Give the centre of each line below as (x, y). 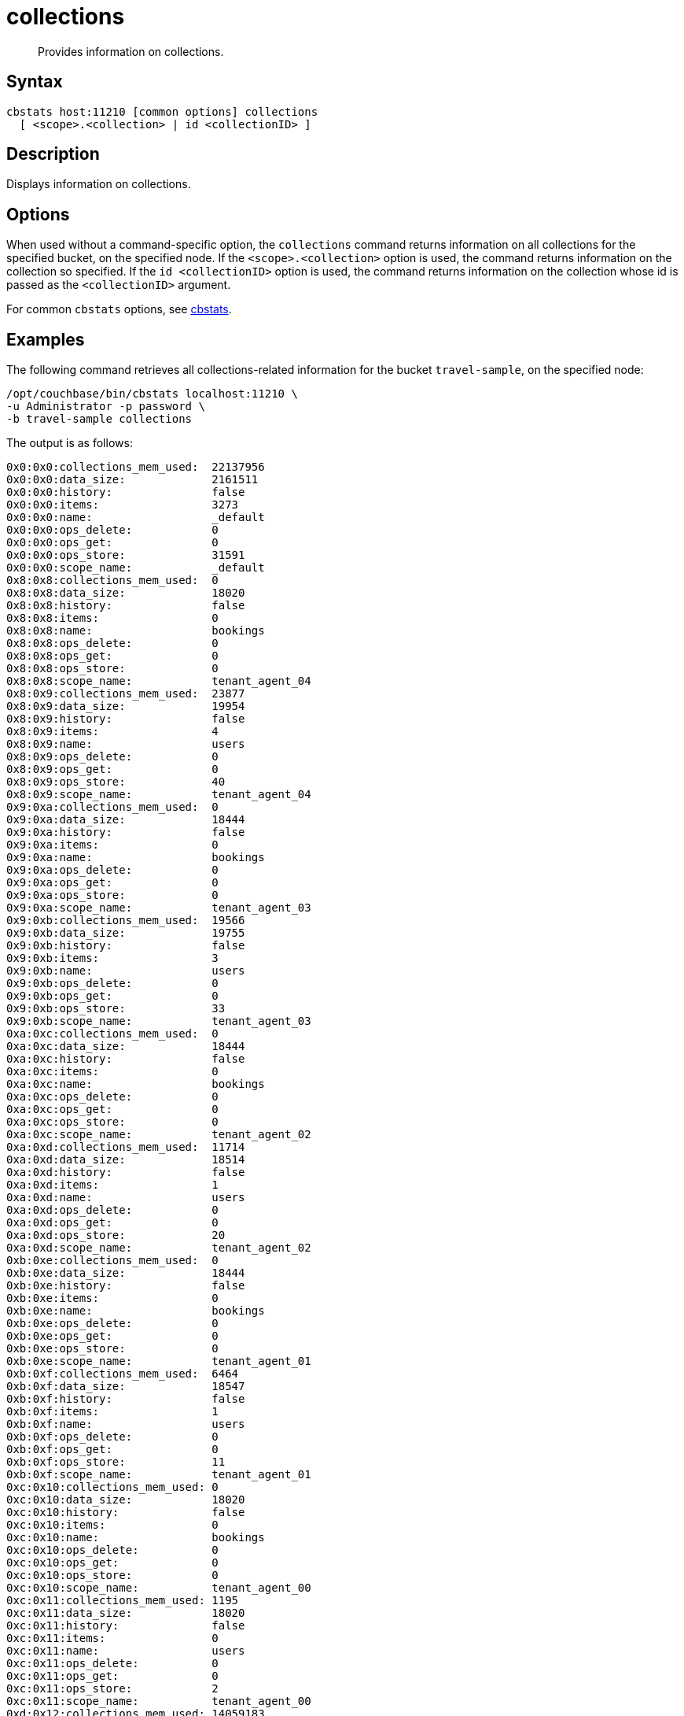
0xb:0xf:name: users (126, 1424)
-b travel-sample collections (99, 419)
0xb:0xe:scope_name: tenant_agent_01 (159, 1361)
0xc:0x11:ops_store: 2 (112, 1689)
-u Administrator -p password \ (106, 407)
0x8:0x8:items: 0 (112, 618)
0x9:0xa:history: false (126, 832)
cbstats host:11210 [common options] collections (162, 111)
